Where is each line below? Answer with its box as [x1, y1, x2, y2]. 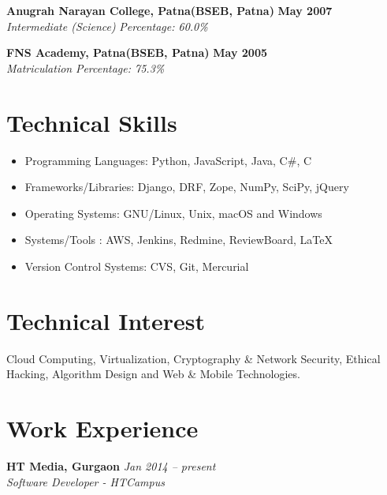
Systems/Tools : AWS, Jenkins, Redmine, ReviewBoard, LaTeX [24, 231, 333, 248]
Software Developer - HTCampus [6, 473, 165, 489]
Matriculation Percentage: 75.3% [6, 59, 165, 76]
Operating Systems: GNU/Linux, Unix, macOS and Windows [24, 204, 322, 221]
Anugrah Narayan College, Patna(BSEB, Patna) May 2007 [6, 2, 333, 18]
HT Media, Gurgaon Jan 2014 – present [6, 457, 216, 474]
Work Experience [6, 411, 199, 444]
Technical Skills [6, 106, 177, 138]
